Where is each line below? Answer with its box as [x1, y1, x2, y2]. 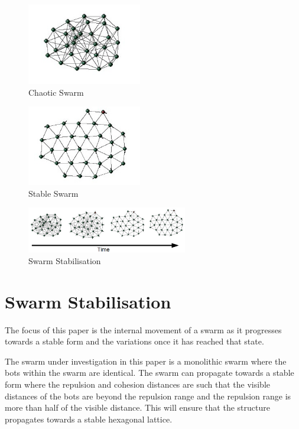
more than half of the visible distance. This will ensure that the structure [5, 401, 270, 414]
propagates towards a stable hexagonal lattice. [5, 412, 173, 425]
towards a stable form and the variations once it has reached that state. [5, 335, 264, 347]
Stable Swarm [28, 187, 79, 199]
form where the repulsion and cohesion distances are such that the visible [5, 378, 270, 390]
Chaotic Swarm [28, 86, 84, 98]
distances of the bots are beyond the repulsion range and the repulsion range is [5, 389, 291, 402]
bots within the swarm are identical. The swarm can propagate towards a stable [5, 366, 294, 379]
